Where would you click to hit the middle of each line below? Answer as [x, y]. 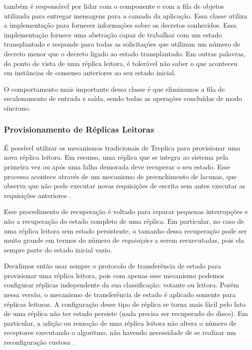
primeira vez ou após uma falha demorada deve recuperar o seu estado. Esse [117, 166]
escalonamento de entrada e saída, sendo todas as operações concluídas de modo [123, 98]
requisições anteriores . [38, 195]
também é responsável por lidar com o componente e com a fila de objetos [114, 6]
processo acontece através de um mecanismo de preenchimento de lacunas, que [120, 176]
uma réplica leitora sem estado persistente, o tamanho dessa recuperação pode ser [126, 230]
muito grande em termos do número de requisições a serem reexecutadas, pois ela [124, 240]
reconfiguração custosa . [39, 342]
